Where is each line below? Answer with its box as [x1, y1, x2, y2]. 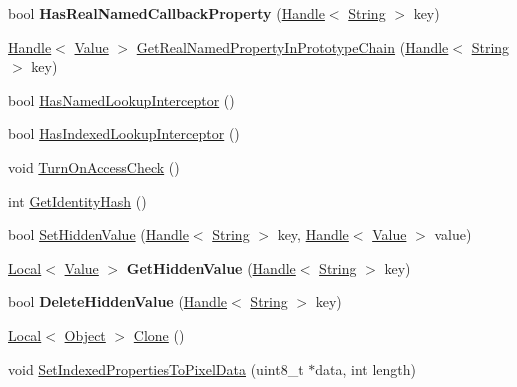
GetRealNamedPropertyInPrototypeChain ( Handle [136, 36, 449, 57]
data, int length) [315, 358, 416, 379]
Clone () [133, 324, 185, 345]
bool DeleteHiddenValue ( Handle [8, 291, 228, 312]
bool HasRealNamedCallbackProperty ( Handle [8, 3, 325, 23]
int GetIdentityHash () [8, 190, 147, 211]
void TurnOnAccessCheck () [8, 156, 180, 177]
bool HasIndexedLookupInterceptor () [8, 123, 240, 144]
